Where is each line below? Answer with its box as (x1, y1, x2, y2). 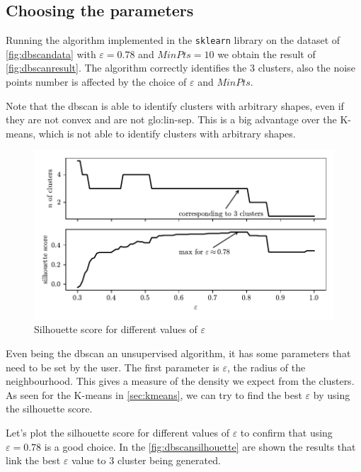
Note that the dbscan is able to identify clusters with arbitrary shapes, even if (6, 98, 344, 113)
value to (71, 453, 106, 468)
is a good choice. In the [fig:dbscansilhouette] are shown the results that (44, 439, 356, 454)
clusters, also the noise (258, 60, 355, 75)
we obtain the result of (217, 46, 316, 61)
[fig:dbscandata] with (6, 46, 96, 61)
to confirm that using (240, 425, 333, 439)
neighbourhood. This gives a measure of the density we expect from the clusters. (6, 373, 355, 388)
